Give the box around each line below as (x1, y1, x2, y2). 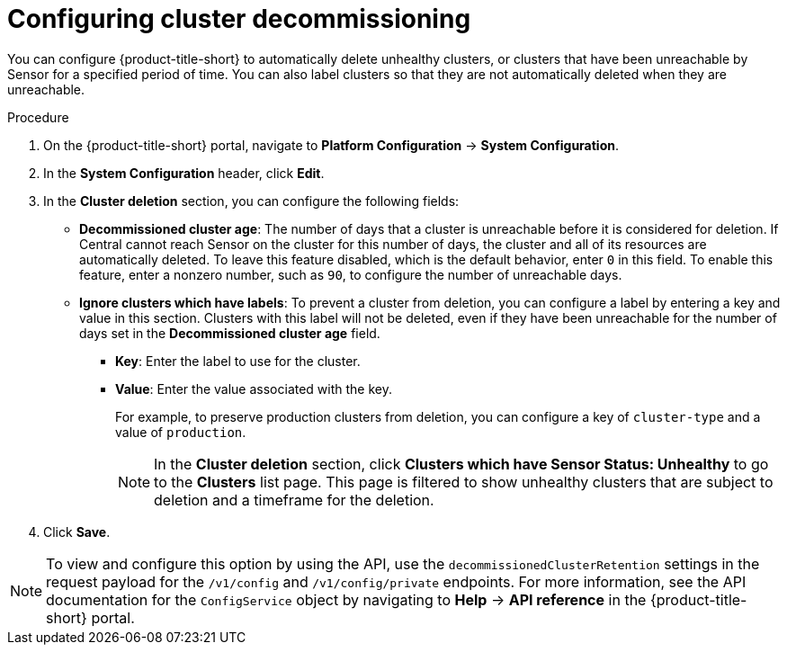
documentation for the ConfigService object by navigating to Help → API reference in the (46, 590, 647, 609)
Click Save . (43, 523, 111, 540)
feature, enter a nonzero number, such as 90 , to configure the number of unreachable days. (79, 266, 622, 282)
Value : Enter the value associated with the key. (115, 380, 393, 397)
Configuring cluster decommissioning (7, 4, 471, 34)
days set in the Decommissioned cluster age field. (79, 325, 380, 341)
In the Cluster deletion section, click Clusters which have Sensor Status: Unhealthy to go (154, 454, 769, 473)
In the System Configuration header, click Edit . (43, 165, 325, 181)
